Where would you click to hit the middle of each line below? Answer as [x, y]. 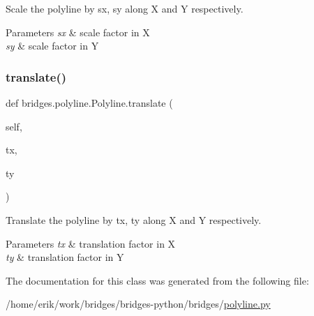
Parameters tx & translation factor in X [91, 243]
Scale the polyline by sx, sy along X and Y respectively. [125, 8]
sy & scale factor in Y [52, 46]
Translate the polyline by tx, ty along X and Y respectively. [134, 219]
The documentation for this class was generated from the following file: [157, 280]
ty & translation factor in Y [65, 257]
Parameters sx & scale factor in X [78, 32]
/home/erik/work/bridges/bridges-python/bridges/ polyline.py [138, 304]
